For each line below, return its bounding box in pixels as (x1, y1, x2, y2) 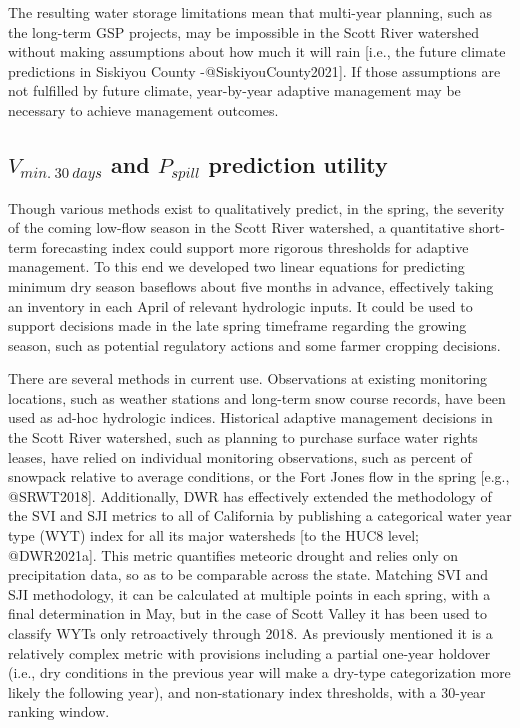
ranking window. (8, 701, 110, 722)
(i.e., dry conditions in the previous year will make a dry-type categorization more (8, 662, 511, 683)
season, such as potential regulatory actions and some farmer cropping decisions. (8, 334, 501, 355)
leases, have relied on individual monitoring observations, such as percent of (8, 446, 472, 467)
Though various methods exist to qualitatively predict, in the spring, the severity (8, 197, 505, 218)
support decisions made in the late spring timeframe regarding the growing (8, 315, 467, 336)
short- (468, 217, 505, 238)
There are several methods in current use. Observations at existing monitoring (8, 368, 488, 389)
